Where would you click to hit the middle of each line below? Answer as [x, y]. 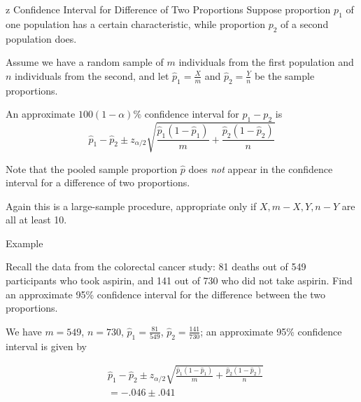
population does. [41, 38]
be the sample [284, 75]
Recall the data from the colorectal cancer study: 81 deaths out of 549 [156, 266]
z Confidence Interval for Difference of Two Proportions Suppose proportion [168, 9]
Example [24, 243]
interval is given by [47, 346]
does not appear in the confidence [261, 168]
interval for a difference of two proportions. [98, 182]
